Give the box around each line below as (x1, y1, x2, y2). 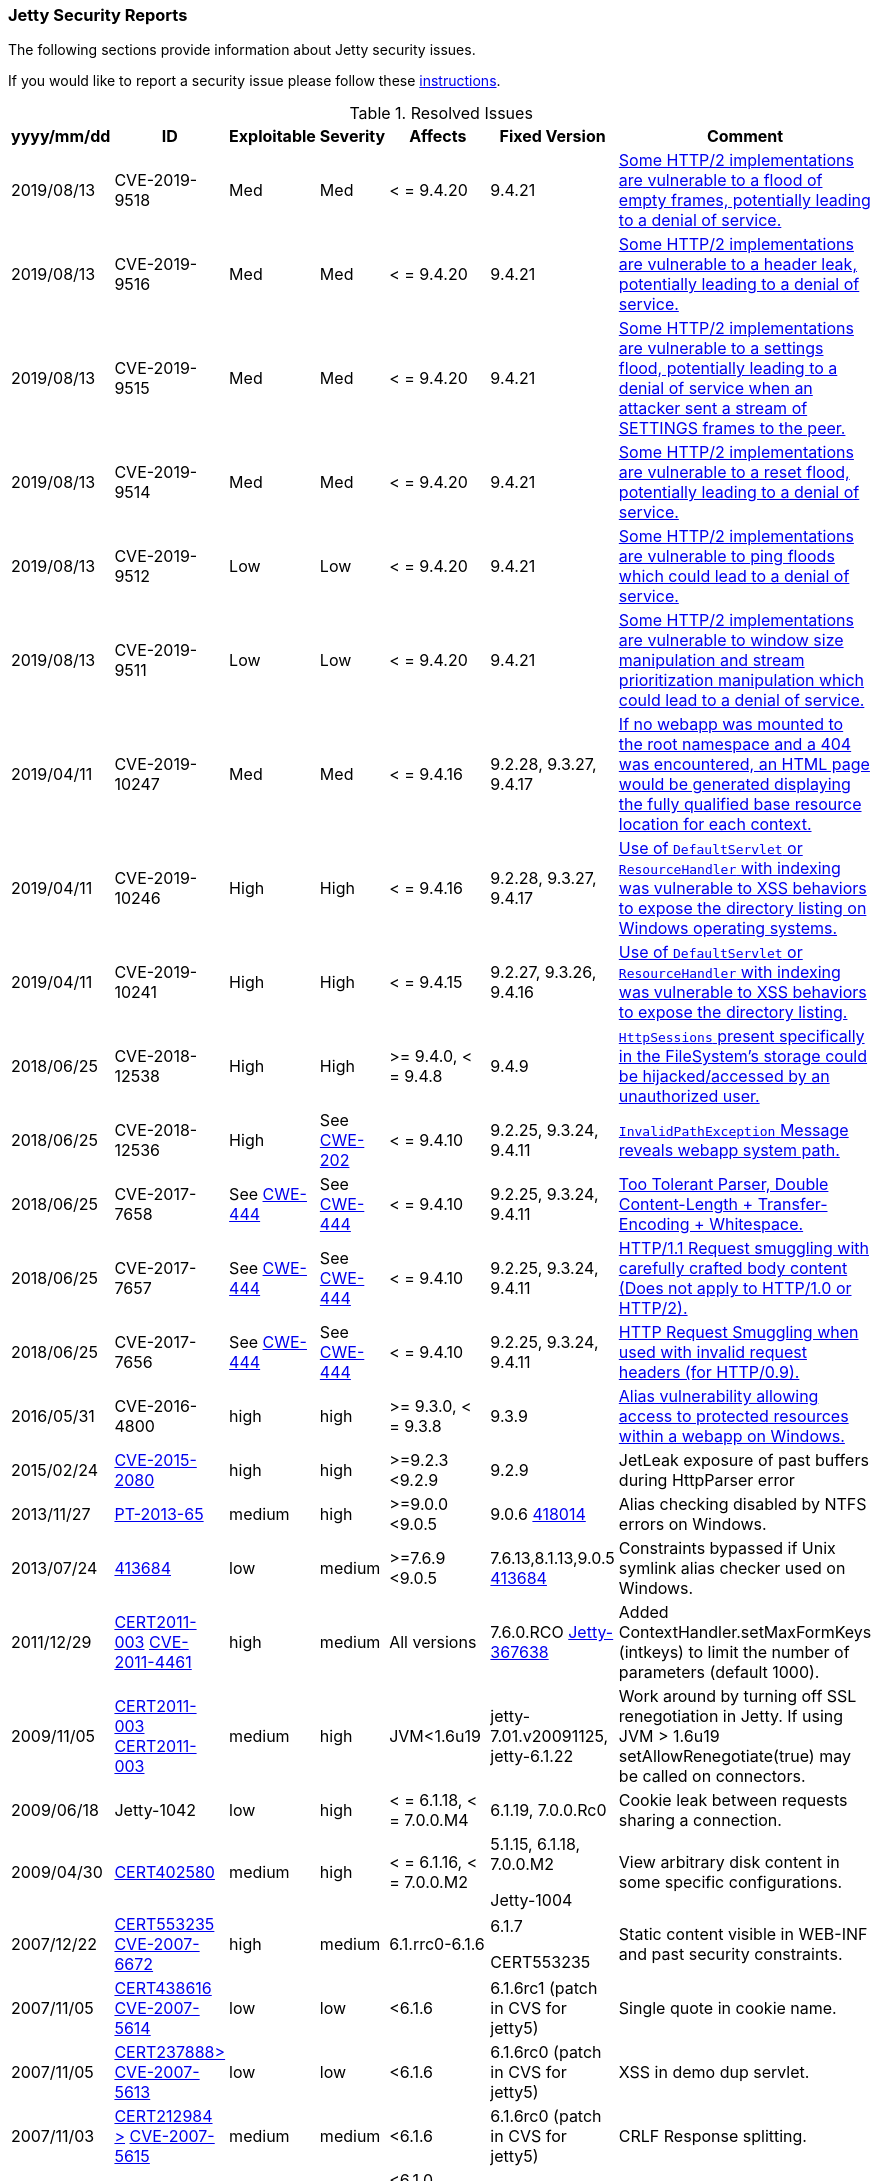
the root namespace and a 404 (618, 734, 852, 755)
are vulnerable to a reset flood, (618, 462, 850, 483)
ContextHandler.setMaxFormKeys (618, 1622, 872, 1643)
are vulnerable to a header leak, (618, 254, 857, 275)
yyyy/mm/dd (11, 126, 111, 147)
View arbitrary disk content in (618, 1852, 840, 1873)
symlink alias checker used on (618, 1558, 846, 1579)
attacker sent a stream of (618, 398, 808, 419)
